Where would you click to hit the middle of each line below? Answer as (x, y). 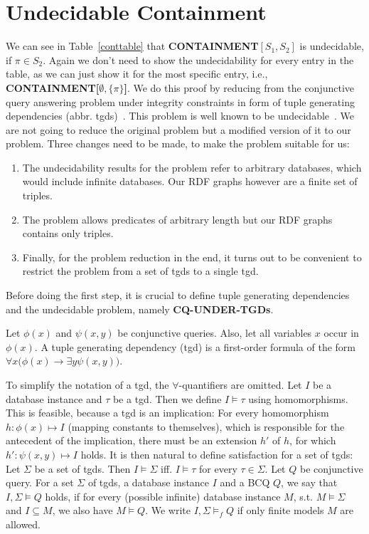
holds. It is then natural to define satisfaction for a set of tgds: (217, 454)
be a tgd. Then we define (167, 398)
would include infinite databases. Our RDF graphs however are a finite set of (190, 181)
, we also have (82, 510)
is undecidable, (332, 46)
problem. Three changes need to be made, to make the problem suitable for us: (178, 143)
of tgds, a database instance (149, 482)
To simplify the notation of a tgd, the (87, 384)
